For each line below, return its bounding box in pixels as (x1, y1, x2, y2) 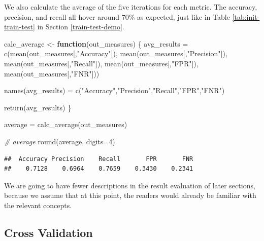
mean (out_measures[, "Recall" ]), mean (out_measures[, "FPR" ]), (4, 58, 199, 68)
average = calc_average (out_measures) (4, 119, 127, 130)
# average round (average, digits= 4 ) (4, 136, 115, 146)
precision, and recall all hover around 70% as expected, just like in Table (4, 11, 230, 22)
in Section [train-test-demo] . (37, 21, 124, 32)
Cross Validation (4, 224, 93, 240)
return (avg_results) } (4, 102, 72, 112)
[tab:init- (232, 11, 260, 22)
